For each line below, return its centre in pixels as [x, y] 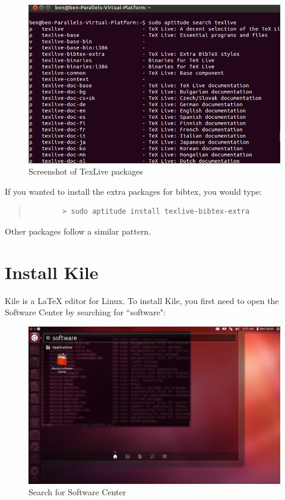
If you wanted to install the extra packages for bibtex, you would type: [134, 191]
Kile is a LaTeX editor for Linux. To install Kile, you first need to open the [142, 300]
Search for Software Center [77, 492]
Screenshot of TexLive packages [86, 171]
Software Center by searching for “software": [85, 312]
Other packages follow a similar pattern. [78, 231]
